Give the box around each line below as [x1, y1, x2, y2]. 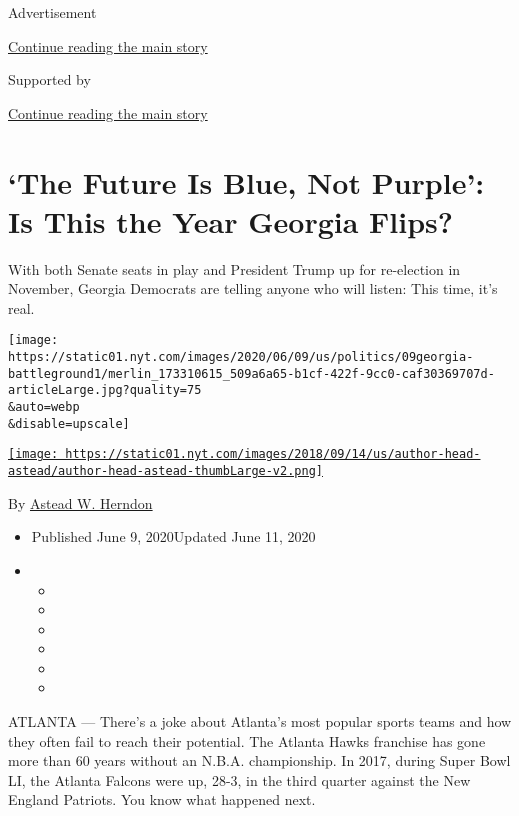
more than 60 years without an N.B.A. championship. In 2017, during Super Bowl [8, 750, 511, 771]
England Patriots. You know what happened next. [8, 789, 316, 810]
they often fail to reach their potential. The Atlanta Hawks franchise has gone [8, 730, 486, 751]
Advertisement [8, 2, 97, 22]
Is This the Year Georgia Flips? [8, 200, 454, 241]
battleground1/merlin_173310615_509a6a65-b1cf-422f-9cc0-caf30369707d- [8, 366, 495, 381]
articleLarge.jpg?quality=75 [8, 383, 202, 398]
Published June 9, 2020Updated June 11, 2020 [31, 526, 316, 547]
